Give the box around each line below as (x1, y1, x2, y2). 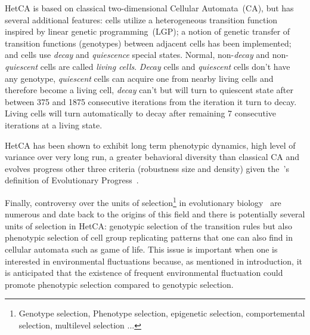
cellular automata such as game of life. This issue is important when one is (5, 242, 278, 255)
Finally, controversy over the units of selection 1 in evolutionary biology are (5, 194, 281, 208)
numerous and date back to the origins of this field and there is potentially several (5, 208, 305, 220)
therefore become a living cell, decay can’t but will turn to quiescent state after (5, 84, 293, 96)
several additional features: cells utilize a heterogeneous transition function (5, 13, 278, 26)
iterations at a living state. (5, 118, 103, 131)
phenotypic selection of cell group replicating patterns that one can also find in (5, 231, 293, 244)
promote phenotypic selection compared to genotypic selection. (5, 278, 234, 290)
